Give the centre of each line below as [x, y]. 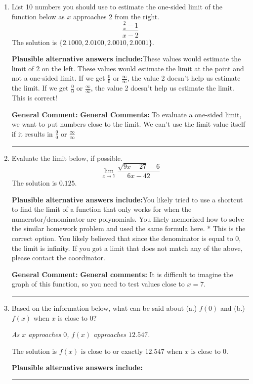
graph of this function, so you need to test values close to [98, 284]
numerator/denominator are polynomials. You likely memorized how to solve [128, 218]
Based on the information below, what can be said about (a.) [104, 308]
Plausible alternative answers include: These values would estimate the [126, 59]
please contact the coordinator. [58, 258]
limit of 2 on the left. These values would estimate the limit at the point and [128, 68]
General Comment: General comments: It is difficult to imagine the [122, 274]
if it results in [32, 133]
